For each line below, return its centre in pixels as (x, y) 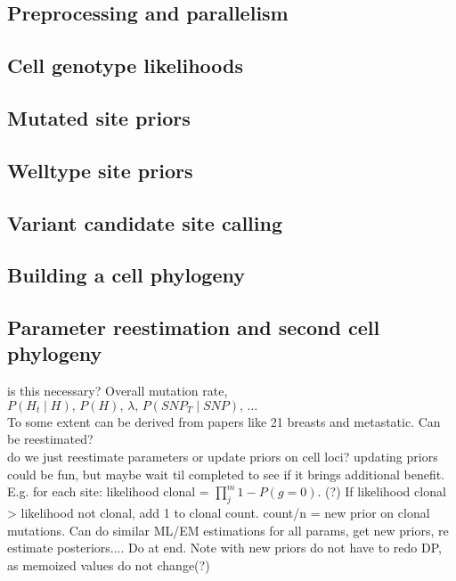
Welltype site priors (100, 170)
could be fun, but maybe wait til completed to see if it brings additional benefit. (226, 474)
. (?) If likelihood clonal (382, 491)
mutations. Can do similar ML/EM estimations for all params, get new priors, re (228, 530)
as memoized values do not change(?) (109, 565)
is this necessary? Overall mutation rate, (118, 391)
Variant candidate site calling (145, 222)
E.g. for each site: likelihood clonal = (108, 491)
